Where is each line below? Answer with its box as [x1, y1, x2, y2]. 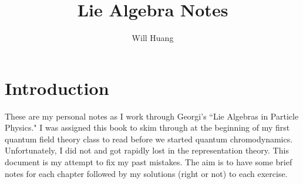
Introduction [5, 76, 109, 100]
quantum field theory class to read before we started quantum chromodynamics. [5, 132, 293, 145]
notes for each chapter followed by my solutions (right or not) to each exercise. [5, 167, 288, 179]
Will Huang [132, 32, 174, 44]
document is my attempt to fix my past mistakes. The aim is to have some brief [5, 156, 292, 168]
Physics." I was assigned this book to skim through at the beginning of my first [5, 121, 290, 134]
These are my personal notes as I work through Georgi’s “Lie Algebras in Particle [5, 110, 299, 122]
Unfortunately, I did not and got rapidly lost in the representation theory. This [5, 144, 289, 156]
